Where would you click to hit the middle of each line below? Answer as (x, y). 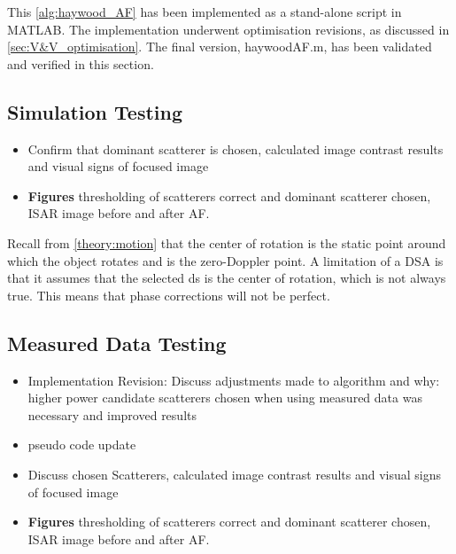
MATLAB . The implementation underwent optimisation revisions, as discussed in (228, 29)
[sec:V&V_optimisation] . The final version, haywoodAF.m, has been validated (220, 47)
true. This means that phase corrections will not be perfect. (169, 295)
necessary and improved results (112, 414)
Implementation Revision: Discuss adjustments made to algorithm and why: (234, 380)
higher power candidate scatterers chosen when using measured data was (225, 398)
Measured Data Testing (117, 343)
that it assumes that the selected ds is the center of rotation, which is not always (227, 278)
